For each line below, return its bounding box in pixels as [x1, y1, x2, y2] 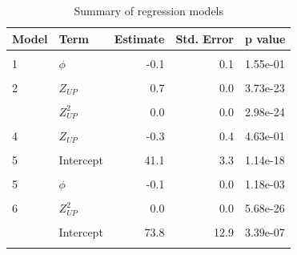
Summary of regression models [74, 2, 224, 18]
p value [244, 30, 286, 47]
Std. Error [175, 30, 234, 47]
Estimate [114, 30, 165, 47]
